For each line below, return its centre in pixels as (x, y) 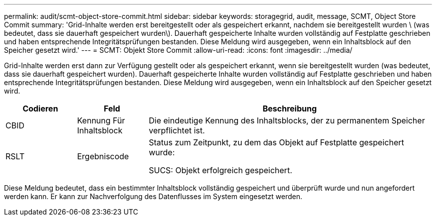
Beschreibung (290, 109)
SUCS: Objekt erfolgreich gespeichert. (220, 170)
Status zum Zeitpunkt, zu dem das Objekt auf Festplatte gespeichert (276, 142)
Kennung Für (101, 120)
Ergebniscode (103, 156)
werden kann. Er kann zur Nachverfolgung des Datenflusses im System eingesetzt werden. (153, 196)
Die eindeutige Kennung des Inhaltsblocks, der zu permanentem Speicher (287, 120)
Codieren (40, 109)
